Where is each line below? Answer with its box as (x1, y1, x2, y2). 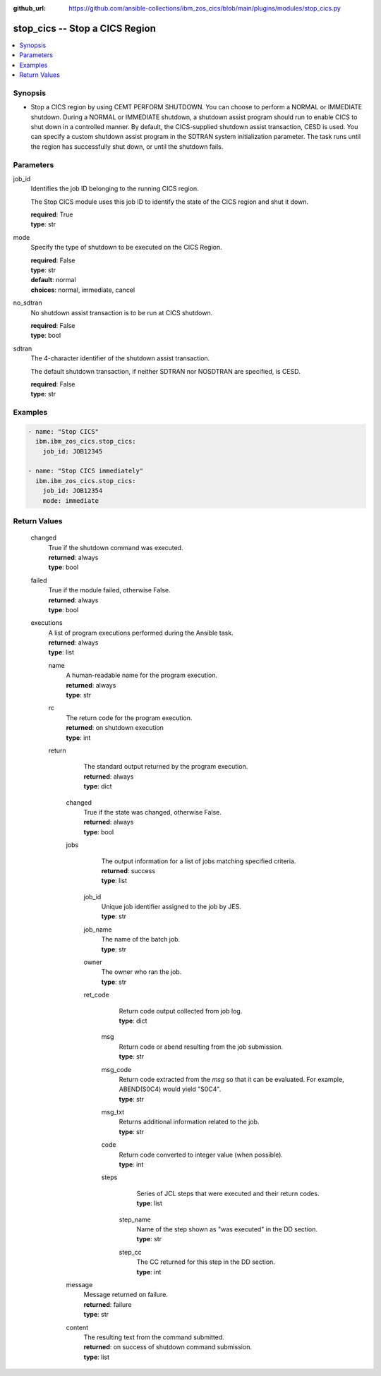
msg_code (101, 1065, 132, 1073)
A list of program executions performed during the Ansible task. (48, 628, 234, 637)
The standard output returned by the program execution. (83, 762, 248, 771)
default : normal (30, 276, 77, 284)
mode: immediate (42, 497, 99, 504)
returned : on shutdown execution (66, 724, 164, 732)
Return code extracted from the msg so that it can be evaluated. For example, (119, 1075, 345, 1083)
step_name (119, 1215, 151, 1224)
